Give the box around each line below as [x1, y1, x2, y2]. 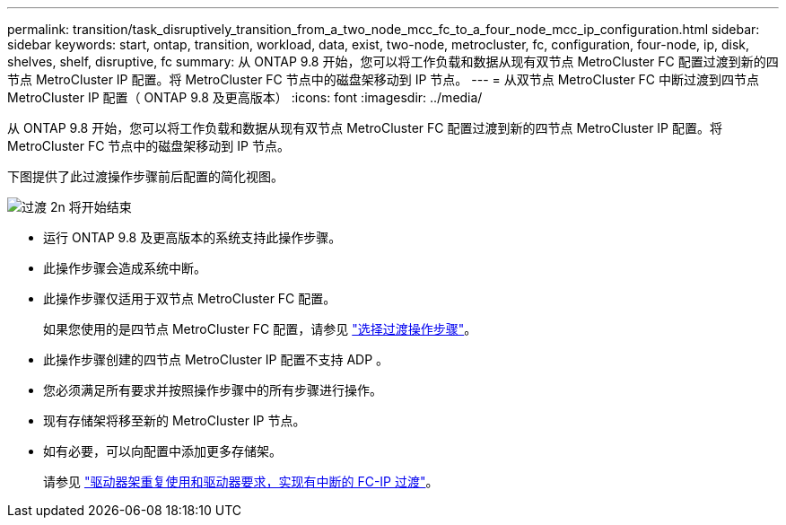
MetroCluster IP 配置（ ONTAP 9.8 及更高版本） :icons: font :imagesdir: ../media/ [7, 90, 483, 105]
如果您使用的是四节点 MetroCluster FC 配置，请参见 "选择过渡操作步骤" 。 [43, 321, 477, 337]
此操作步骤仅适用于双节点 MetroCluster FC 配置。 [43, 291, 336, 306]
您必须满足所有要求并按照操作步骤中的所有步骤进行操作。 [43, 382, 382, 398]
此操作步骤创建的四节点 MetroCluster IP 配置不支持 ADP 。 [43, 352, 389, 367]
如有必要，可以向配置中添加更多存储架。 [43, 443, 282, 459]
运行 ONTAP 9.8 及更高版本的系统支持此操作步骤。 [43, 230, 342, 245]
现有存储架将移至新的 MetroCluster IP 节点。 [43, 413, 306, 428]
